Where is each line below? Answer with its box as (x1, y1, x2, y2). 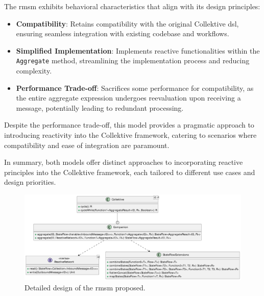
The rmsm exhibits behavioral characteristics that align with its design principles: (4, 1, 260, 11)
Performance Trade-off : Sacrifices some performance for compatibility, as (16, 82, 254, 93)
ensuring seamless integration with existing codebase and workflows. (16, 28, 229, 39)
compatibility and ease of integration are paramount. (4, 139, 170, 150)
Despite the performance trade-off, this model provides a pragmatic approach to (4, 119, 254, 130)
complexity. (16, 65, 52, 76)
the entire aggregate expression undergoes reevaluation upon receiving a (16, 92, 241, 103)
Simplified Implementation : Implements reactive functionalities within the (16, 45, 260, 56)
